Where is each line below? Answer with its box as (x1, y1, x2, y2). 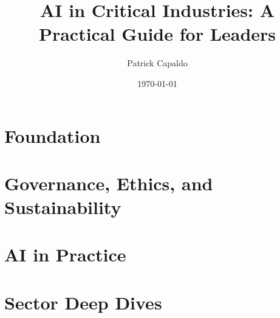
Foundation (4, 123, 101, 148)
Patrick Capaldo (127, 57, 188, 69)
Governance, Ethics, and (4, 170, 213, 195)
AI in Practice (4, 242, 126, 267)
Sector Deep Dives (4, 289, 162, 314)
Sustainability (4, 195, 121, 219)
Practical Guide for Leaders (38, 21, 276, 46)
